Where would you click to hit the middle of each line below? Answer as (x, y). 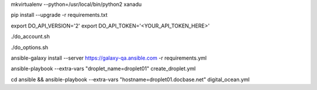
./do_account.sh (30, 37)
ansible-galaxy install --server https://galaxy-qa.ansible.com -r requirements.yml (109, 58)
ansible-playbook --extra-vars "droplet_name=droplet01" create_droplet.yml (103, 69)
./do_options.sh (30, 47)
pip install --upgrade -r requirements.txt (59, 15)
